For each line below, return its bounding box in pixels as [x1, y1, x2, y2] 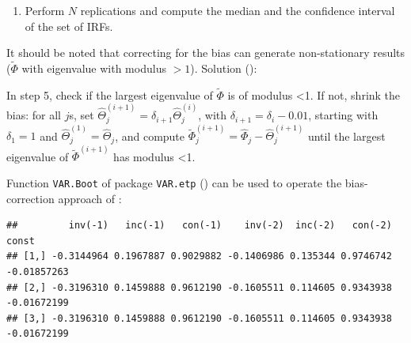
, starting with [308, 107, 379, 123]
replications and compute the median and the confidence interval [80, 2, 395, 18]
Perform [25, 2, 65, 18]
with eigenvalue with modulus [21, 60, 166, 76]
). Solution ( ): [190, 60, 257, 76]
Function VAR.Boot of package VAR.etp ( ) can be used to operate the [6, 174, 342, 190]
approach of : [58, 190, 122, 206]
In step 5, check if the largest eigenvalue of [6, 86, 213, 103]
